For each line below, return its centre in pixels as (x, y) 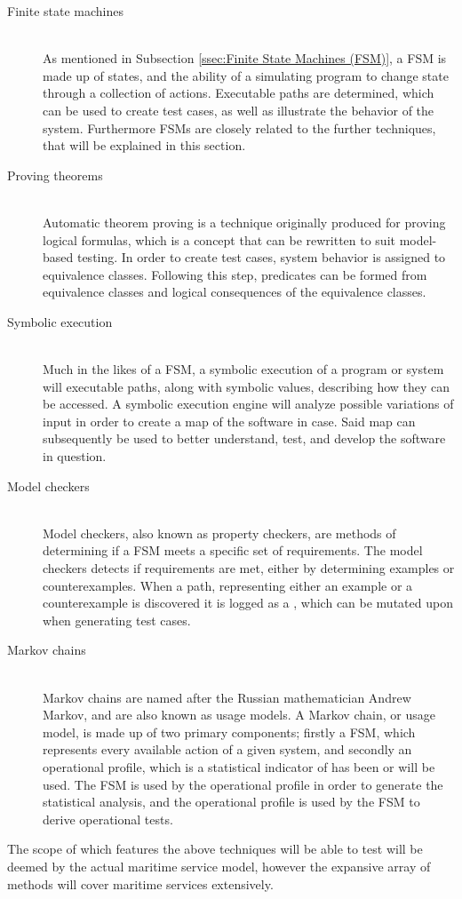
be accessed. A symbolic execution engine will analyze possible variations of (248, 404)
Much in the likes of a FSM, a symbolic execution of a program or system (243, 369)
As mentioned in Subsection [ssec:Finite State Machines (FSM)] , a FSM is (245, 58)
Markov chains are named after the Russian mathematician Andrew (227, 697)
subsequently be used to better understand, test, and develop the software (244, 438)
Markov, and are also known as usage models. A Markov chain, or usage (239, 715)
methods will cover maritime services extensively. (140, 883)
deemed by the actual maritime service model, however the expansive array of (219, 866)
